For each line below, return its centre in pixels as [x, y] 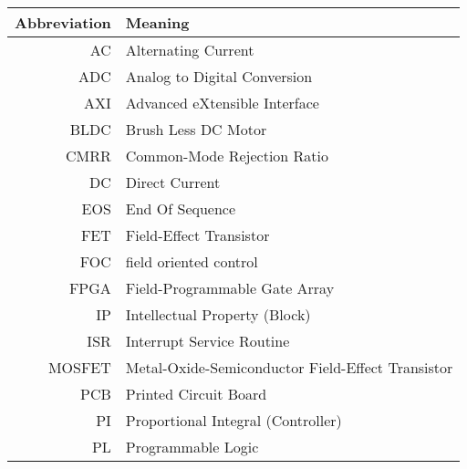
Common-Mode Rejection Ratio [227, 156]
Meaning [157, 22]
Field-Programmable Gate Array [230, 288]
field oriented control [192, 261]
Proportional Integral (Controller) [233, 420]
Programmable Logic [192, 447]
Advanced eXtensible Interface [222, 103]
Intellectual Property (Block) [218, 314]
